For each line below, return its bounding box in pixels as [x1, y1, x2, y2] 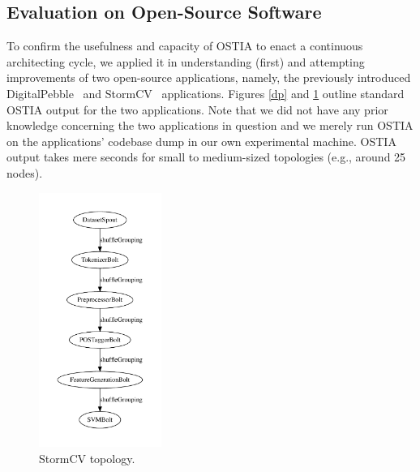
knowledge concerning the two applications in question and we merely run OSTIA [6, 117, 414, 134]
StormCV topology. [39, 449, 135, 466]
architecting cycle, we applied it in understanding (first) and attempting [6, 53, 365, 70]
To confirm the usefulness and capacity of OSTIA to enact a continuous [6, 37, 363, 54]
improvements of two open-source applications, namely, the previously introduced [6, 69, 411, 86]
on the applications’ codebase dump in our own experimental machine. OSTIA [6, 132, 396, 149]
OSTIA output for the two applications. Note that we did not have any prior [6, 101, 388, 118]
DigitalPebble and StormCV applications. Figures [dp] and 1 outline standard [6, 84, 405, 101]
